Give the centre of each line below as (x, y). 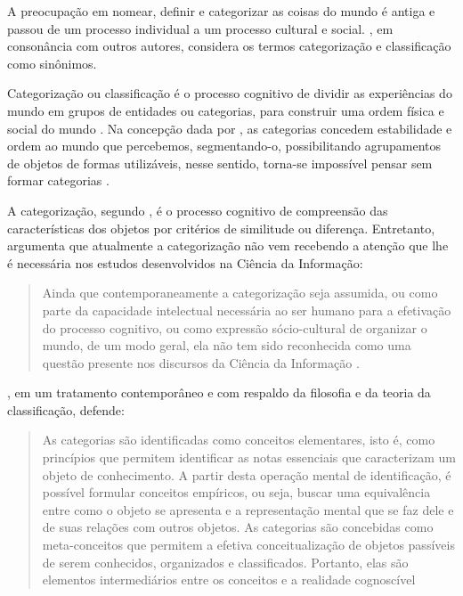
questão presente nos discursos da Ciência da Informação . (201, 362)
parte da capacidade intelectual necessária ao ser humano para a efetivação (247, 310)
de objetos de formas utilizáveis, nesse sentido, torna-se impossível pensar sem (220, 163)
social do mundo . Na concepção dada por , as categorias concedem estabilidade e (230, 128)
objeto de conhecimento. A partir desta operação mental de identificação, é (247, 474)
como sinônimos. (52, 63)
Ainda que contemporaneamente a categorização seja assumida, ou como (240, 293)
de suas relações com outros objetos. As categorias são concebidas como (238, 527)
